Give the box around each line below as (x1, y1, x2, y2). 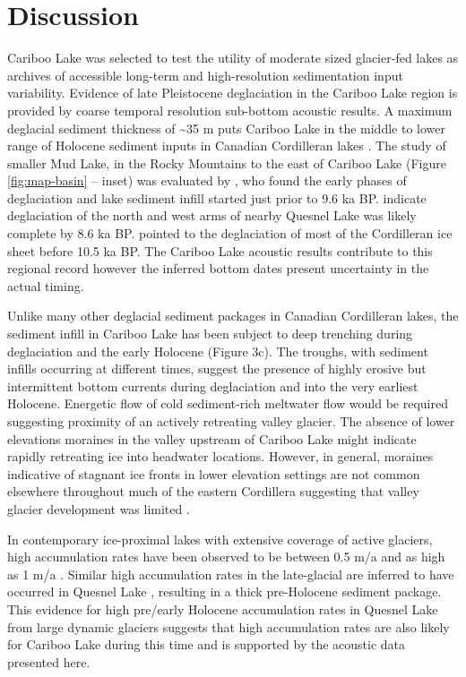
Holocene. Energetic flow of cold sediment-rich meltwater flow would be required (7, 394, 448, 413)
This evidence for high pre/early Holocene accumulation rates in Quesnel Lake (7, 599, 438, 618)
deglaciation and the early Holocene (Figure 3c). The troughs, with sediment (7, 341, 428, 360)
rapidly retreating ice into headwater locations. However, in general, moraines (7, 447, 434, 466)
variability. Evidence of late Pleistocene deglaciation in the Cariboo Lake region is (7, 83, 458, 102)
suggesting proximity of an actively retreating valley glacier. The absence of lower (7, 412, 455, 430)
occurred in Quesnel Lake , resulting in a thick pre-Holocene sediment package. (7, 582, 442, 601)
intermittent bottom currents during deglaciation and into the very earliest (7, 376, 419, 395)
